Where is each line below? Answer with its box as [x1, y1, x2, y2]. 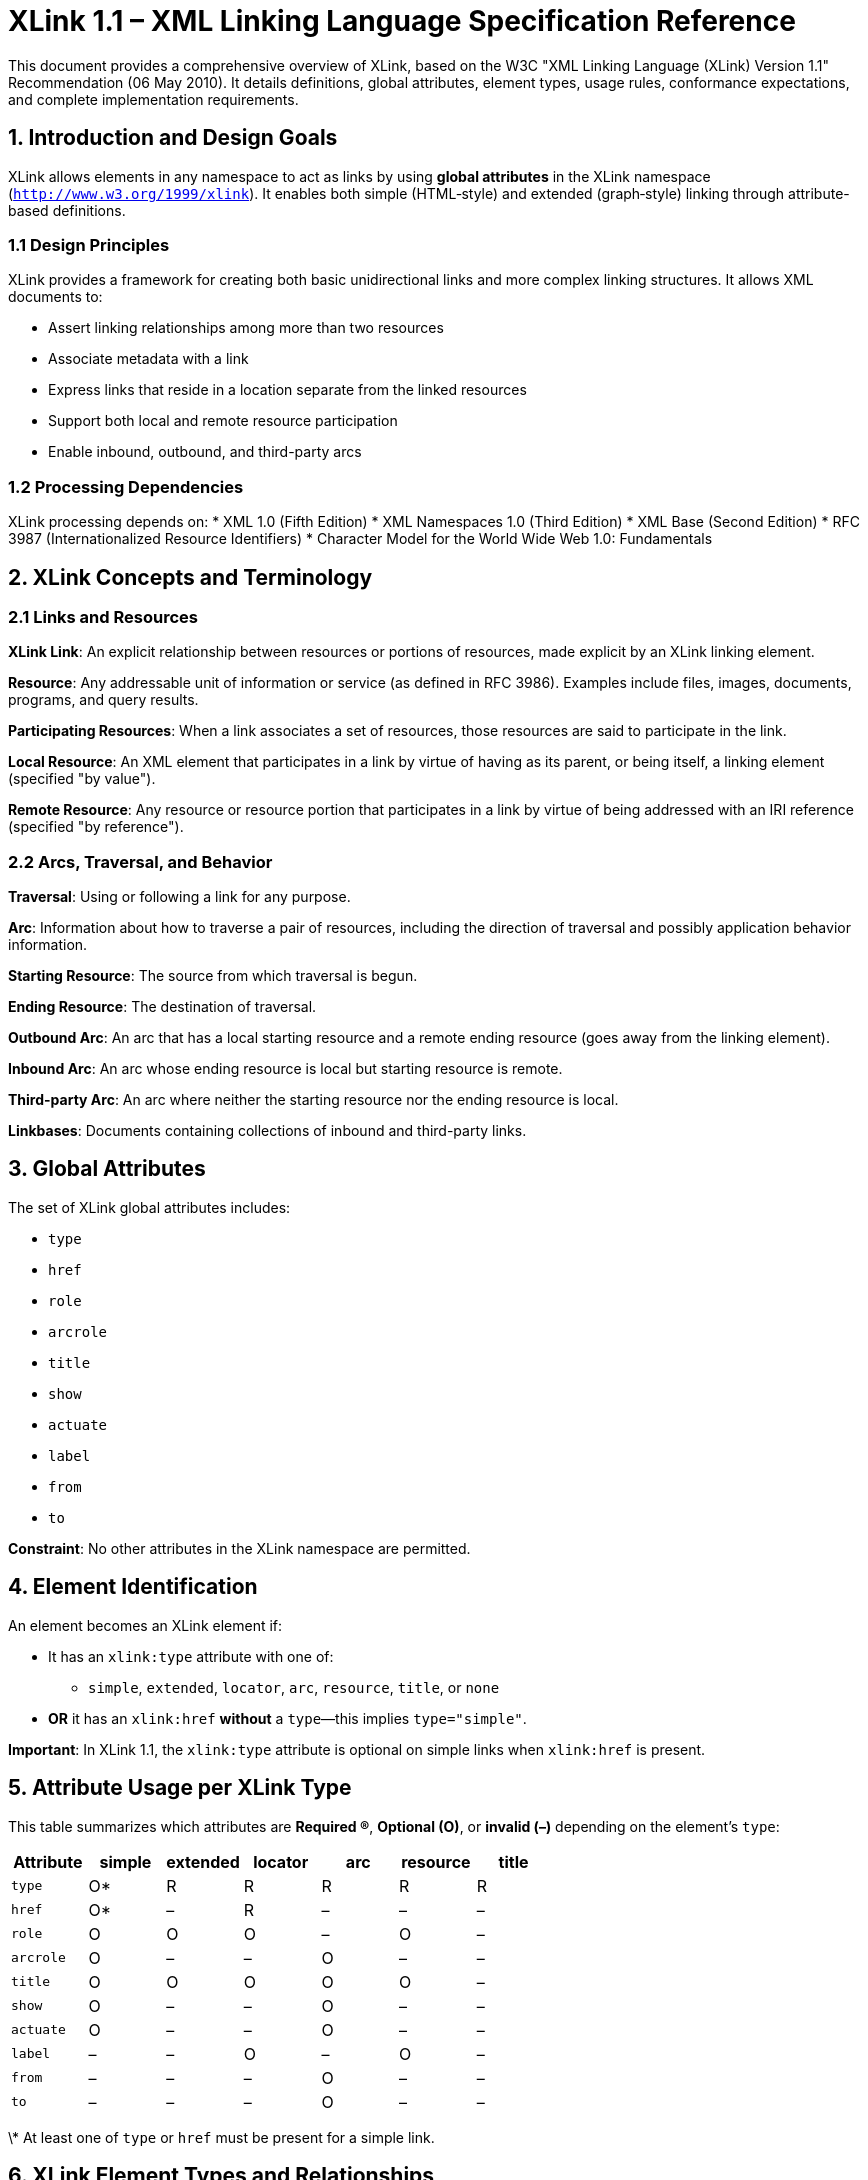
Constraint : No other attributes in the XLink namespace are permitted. [8, 1539, 471, 1557]
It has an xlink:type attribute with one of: [48, 1647, 334, 1665]
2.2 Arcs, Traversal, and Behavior [8, 851, 273, 872]
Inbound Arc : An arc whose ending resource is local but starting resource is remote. [8, 1060, 563, 1078]
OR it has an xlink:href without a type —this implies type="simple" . [48, 1709, 527, 1727]
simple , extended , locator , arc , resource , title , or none [88, 1678, 500, 1696]
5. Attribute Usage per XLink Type [8, 1775, 352, 1801]
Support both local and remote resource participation [48, 412, 398, 430]
